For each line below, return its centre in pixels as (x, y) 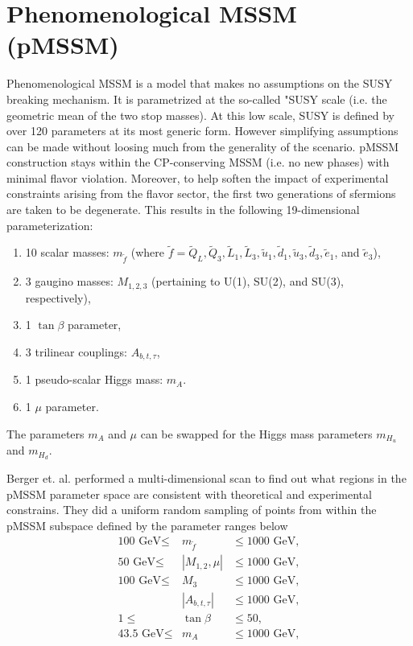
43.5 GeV (141, 634)
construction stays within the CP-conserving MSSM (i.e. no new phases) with (198, 162)
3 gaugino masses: (69, 281)
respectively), (58, 297)
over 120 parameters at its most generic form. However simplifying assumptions (202, 131)
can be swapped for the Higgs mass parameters (256, 433)
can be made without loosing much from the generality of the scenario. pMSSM (203, 146)
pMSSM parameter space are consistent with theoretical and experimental (189, 494)
